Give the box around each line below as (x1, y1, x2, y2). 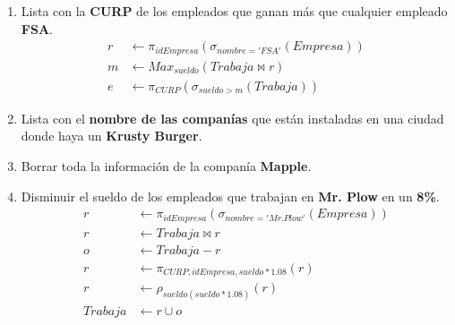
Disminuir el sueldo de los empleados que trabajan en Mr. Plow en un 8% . (21, 186, 440, 205)
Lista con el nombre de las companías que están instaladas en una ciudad (21, 108, 444, 127)
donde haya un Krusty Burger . (21, 126, 202, 145)
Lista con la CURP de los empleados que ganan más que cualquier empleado (21, 2, 448, 20)
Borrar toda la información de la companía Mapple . (21, 156, 312, 175)
